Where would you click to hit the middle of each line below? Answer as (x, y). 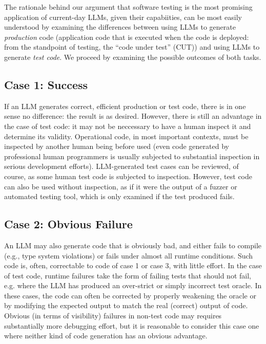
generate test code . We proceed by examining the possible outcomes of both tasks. (133, 57)
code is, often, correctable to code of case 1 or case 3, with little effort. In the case (133, 265)
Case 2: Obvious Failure (68, 224)
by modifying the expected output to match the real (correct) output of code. (126, 305)
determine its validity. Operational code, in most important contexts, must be (126, 136)
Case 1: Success (46, 84)
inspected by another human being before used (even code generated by (117, 146)
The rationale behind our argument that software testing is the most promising (128, 7)
